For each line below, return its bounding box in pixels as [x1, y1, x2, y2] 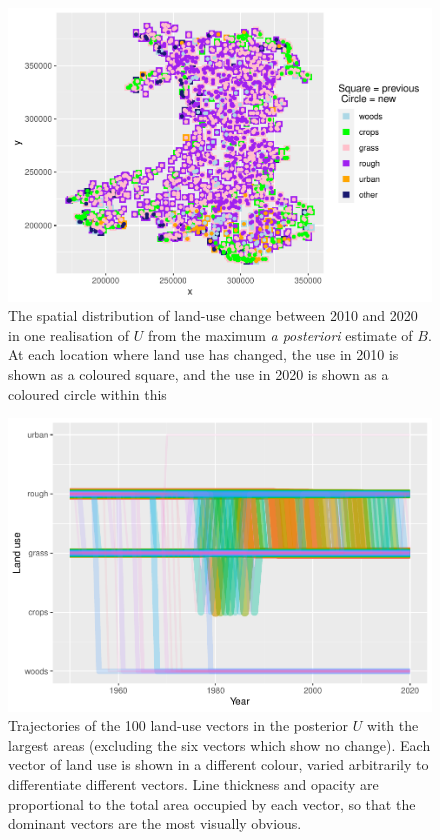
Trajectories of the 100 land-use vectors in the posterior [8, 715, 348, 736]
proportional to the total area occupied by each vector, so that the [8, 793, 416, 814]
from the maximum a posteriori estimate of [147, 324, 413, 345]
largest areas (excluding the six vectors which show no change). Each [8, 734, 431, 755]
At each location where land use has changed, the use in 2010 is [8, 344, 399, 365]
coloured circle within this [8, 383, 167, 404]
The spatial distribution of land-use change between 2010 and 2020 [8, 305, 418, 326]
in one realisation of [8, 324, 130, 345]
